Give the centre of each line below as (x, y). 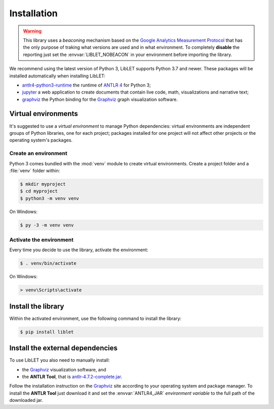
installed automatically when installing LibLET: (58, 76)
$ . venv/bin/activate (48, 264)
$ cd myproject (39, 191)
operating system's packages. (41, 140)
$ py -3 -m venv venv (47, 225)
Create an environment (38, 154)
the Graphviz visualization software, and (64, 369)
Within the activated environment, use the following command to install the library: (95, 318)
